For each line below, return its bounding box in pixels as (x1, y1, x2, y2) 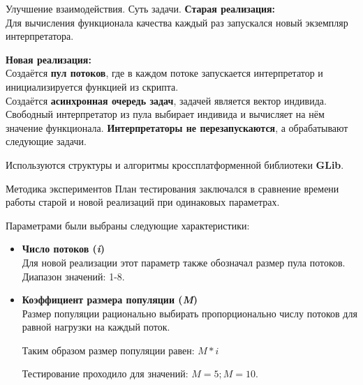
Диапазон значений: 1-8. (22, 269, 125, 283)
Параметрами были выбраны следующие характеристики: (6, 218, 250, 232)
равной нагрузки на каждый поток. (22, 319, 170, 334)
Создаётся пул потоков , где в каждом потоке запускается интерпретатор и (6, 66, 323, 80)
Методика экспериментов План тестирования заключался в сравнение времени (6, 181, 339, 195)
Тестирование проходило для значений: (22, 366, 188, 381)
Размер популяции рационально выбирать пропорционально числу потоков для (22, 305, 357, 320)
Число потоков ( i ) (22, 241, 105, 256)
